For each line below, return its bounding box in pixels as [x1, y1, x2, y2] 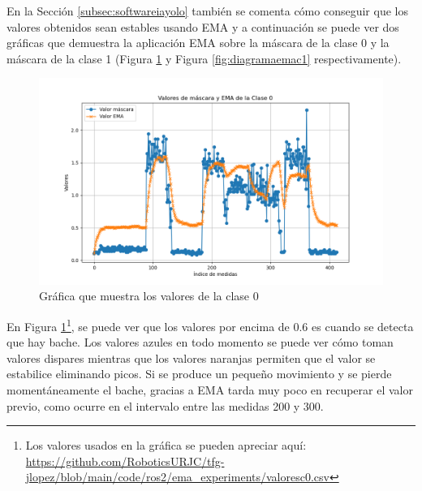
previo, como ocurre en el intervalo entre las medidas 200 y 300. [6, 397, 324, 414]
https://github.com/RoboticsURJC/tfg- [25, 452, 225, 469]
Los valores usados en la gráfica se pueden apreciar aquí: [25, 437, 307, 454]
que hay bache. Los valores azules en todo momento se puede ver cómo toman [6, 334, 394, 351]
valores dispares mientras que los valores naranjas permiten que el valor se [6, 349, 376, 366]
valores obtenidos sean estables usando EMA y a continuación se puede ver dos [6, 18, 399, 35]
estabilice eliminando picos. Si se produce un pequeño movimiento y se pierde [6, 365, 392, 382]
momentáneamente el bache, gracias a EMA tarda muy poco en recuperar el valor [6, 381, 413, 398]
